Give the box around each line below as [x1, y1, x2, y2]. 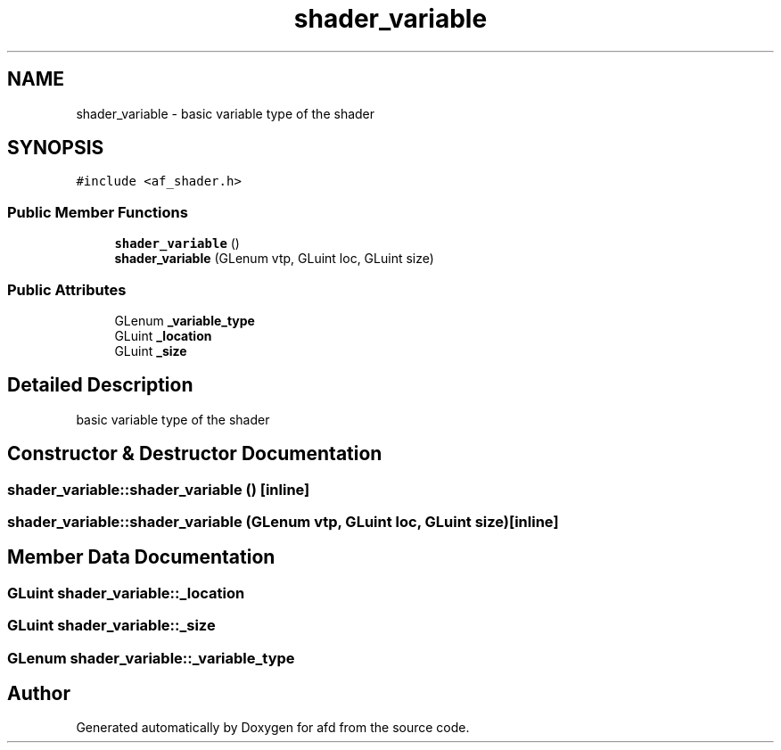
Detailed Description [7, 374, 193, 397]
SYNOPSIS [7, 136, 104, 160]
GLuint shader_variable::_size [7, 616, 216, 635]
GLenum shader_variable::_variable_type [7, 648, 295, 667]
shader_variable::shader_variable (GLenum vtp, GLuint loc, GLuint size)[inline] [7, 513, 559, 531]
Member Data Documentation [7, 546, 275, 569]
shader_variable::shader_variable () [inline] [7, 480, 310, 499]
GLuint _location [114, 327, 212, 343]
